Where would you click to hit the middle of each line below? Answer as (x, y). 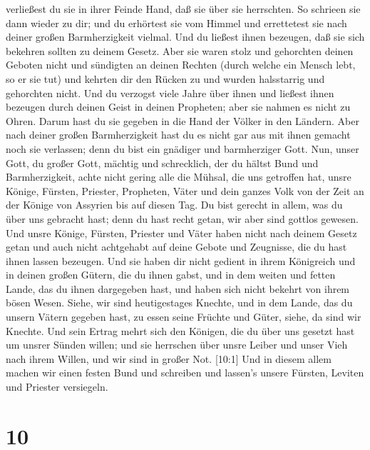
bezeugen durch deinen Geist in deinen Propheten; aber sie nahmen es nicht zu (178, 107)
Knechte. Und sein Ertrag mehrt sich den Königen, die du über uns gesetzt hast (180, 330)
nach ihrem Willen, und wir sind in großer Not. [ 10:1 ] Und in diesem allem (169, 358)
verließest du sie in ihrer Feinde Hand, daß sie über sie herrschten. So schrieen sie (183, 9)
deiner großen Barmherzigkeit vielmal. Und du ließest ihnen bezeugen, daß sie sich (185, 37)
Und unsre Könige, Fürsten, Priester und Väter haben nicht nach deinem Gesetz (181, 232)
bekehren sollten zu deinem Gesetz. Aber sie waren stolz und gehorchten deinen (180, 50)
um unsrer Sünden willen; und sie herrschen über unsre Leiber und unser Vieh (177, 345)
